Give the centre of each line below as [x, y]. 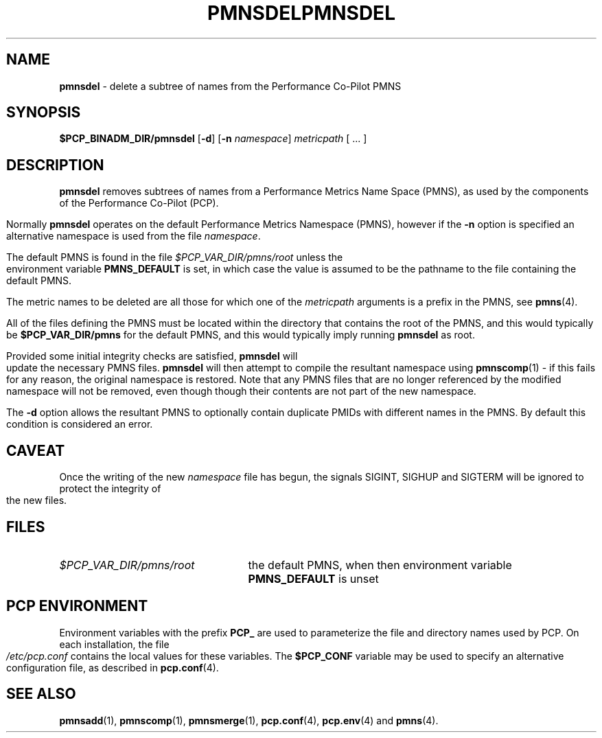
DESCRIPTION [55, 165]
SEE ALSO [41, 694]
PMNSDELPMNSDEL [301, 13]
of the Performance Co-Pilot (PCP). [139, 203]
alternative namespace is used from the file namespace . [134, 236]
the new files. [37, 500]
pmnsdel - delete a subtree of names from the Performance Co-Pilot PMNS [230, 86]
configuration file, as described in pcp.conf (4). [113, 667]
